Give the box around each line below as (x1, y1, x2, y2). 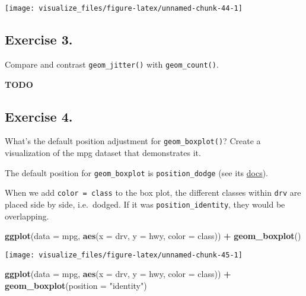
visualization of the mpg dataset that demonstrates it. (5, 146, 201, 158)
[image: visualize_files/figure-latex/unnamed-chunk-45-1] (5, 250, 243, 259)
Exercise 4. (5, 107, 73, 125)
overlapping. (5, 209, 49, 222)
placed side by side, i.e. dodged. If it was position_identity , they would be (5, 198, 285, 210)
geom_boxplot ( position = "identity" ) (5, 279, 147, 291)
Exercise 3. (5, 30, 73, 49)
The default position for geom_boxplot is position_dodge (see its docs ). (5, 166, 269, 179)
